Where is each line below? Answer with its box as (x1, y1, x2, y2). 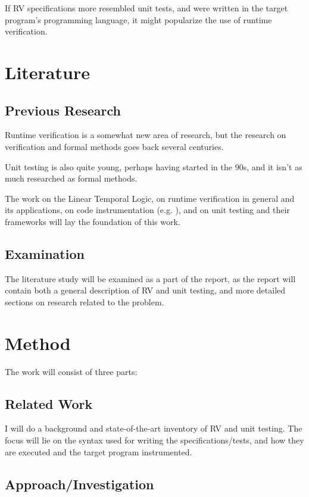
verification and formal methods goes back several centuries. (5, 140, 224, 152)
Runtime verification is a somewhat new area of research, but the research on (5, 129, 286, 141)
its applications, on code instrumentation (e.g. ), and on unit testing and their (5, 204, 290, 216)
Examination (5, 244, 85, 262)
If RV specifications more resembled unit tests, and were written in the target (5, 2, 288, 14)
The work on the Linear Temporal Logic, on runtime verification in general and (5, 192, 295, 204)
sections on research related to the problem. (5, 295, 164, 308)
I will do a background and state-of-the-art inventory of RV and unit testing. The (5, 422, 302, 435)
